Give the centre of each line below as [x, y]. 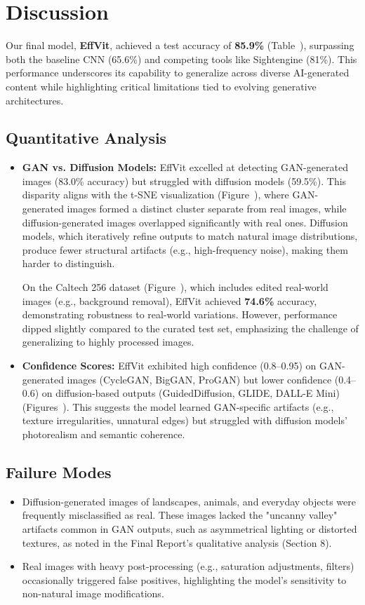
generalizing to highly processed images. [108, 342]
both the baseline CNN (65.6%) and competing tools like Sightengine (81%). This [181, 59]
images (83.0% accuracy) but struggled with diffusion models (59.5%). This [184, 181]
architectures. [35, 100]
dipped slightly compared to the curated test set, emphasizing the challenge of [190, 328]
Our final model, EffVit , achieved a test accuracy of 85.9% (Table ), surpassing [180, 45]
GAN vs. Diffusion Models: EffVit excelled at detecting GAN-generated [185, 167]
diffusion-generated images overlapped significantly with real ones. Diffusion [185, 222]
